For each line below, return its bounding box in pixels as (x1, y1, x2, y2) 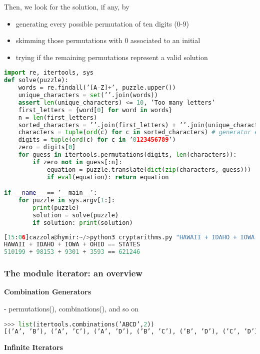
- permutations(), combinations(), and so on (4, 303, 139, 313)
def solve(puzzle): (4, 77, 68, 84)
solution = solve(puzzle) (32, 211, 119, 219)
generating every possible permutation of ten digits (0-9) (15, 18, 189, 29)
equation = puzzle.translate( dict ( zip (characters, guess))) (46, 166, 251, 173)
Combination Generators (4, 286, 91, 297)
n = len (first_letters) (18, 114, 97, 121)
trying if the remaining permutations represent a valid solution (15, 52, 208, 62)
